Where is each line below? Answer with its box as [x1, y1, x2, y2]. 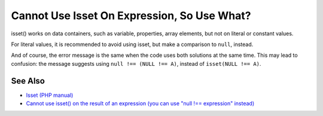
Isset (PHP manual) [26, 91, 74, 99]
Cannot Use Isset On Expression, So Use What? [11, 9, 251, 22]
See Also [11, 75, 45, 86]
